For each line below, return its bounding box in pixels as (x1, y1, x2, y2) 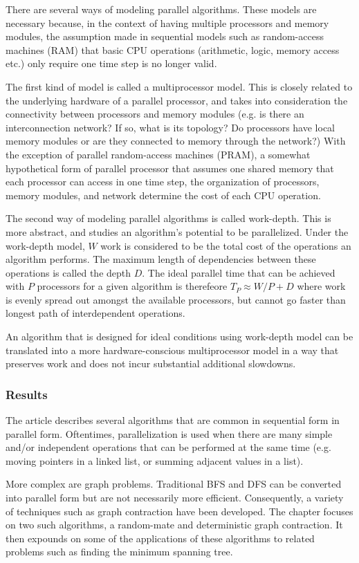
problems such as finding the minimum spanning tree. (6, 544, 233, 559)
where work (297, 279, 346, 293)
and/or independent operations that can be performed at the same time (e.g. (6, 440, 331, 454)
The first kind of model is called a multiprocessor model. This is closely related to (6, 79, 353, 93)
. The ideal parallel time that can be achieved (142, 265, 335, 279)
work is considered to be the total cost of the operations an (100, 238, 351, 252)
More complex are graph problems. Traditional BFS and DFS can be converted (6, 477, 342, 491)
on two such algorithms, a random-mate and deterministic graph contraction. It (6, 517, 343, 532)
